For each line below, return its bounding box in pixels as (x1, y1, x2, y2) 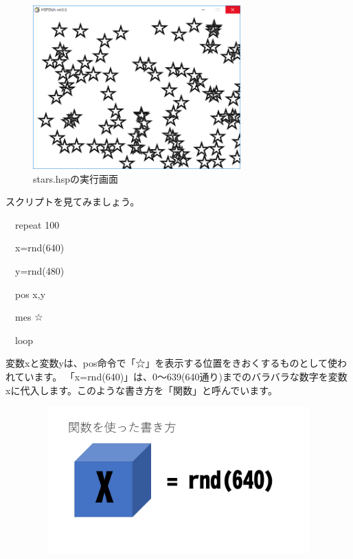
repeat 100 (14, 217, 60, 231)
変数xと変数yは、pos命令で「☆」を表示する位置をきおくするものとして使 (5, 356, 338, 370)
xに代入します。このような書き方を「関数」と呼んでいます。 (5, 383, 277, 397)
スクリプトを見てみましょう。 (5, 194, 140, 209)
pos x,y (14, 286, 46, 301)
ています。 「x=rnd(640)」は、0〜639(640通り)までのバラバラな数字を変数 (14, 369, 348, 383)
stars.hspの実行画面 (33, 171, 118, 185)
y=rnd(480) (14, 263, 65, 277)
